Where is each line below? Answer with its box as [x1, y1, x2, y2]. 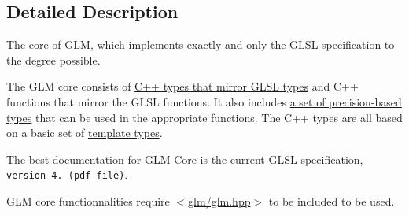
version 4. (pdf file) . [6, 166, 128, 183]
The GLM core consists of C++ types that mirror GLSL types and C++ [6, 78, 359, 95]
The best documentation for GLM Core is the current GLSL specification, [6, 150, 363, 167]
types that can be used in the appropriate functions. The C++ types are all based [6, 109, 403, 125]
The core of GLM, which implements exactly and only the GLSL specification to [6, 36, 395, 53]
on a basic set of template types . [6, 124, 163, 141]
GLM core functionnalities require [6, 193, 170, 209]
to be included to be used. [268, 193, 395, 209]
